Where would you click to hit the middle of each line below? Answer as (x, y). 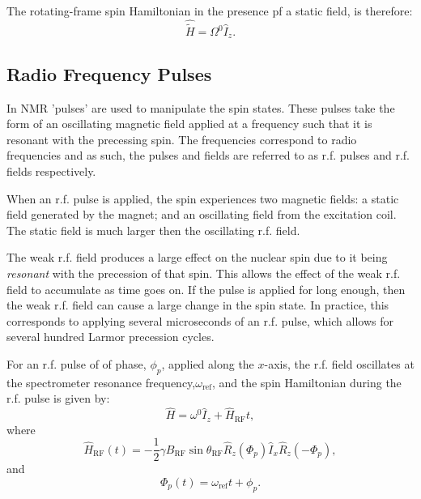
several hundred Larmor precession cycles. (111, 337)
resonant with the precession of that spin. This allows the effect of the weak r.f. (204, 273)
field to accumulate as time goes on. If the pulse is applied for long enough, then (206, 289)
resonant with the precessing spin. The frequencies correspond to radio (182, 139)
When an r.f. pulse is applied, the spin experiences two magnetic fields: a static (203, 198)
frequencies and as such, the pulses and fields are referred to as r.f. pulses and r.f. (208, 155)
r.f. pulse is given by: (58, 398)
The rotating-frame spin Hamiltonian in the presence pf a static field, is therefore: (210, 11)
